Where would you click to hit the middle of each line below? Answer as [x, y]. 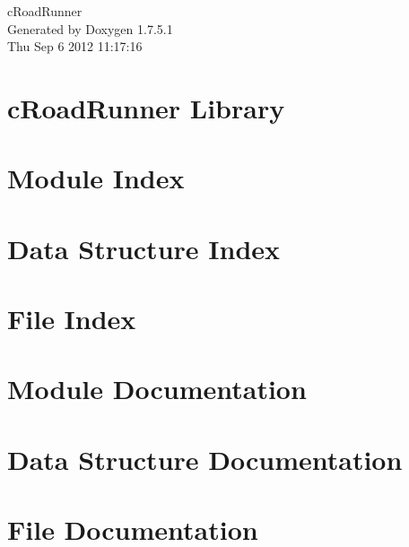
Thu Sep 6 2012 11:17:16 [75, 46]
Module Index [96, 178]
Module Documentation [157, 389]
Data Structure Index [144, 248]
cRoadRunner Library [146, 107]
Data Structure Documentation [205, 459]
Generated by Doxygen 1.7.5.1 [90, 28]
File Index [72, 319]
